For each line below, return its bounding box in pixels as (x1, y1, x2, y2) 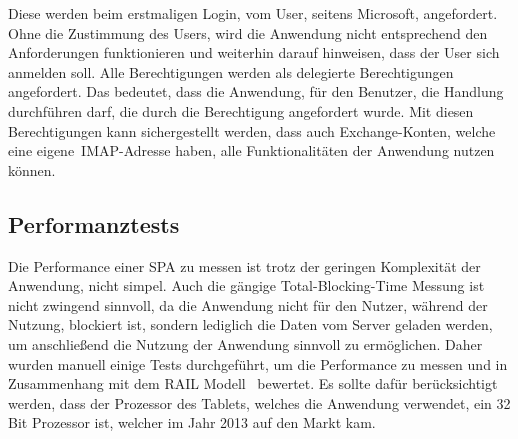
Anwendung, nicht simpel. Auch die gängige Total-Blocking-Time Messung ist (8, 275, 485, 296)
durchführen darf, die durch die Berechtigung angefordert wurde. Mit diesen (8, 100, 474, 121)
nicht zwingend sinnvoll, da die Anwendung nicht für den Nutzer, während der (8, 294, 488, 315)
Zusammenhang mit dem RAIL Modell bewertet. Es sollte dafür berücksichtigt (8, 373, 498, 394)
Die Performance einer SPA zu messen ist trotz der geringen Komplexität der (8, 255, 481, 276)
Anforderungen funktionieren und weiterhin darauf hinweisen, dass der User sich (8, 42, 500, 63)
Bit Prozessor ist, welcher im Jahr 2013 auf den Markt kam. (8, 412, 376, 433)
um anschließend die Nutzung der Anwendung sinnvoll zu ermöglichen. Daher (8, 333, 483, 354)
